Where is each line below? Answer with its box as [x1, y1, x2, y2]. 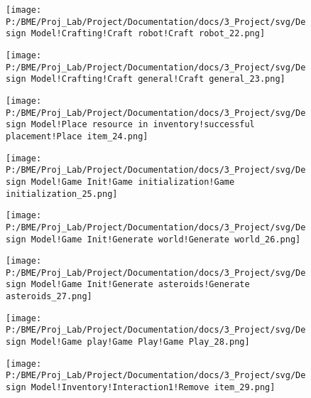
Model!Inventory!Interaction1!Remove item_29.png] [31, 382, 275, 393]
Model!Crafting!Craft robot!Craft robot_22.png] [31, 28, 266, 39]
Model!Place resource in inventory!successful [31, 119, 255, 130]
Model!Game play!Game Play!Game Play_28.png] [31, 337, 250, 348]
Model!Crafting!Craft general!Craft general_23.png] [31, 74, 285, 85]
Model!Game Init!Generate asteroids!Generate [31, 279, 250, 290]
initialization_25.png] [6, 188, 118, 199]
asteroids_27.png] [6, 291, 92, 302]
